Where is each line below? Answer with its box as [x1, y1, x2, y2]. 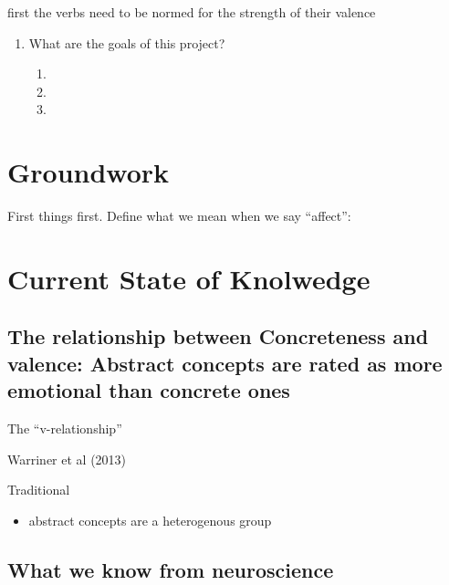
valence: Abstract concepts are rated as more [7, 349, 443, 377]
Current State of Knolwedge [7, 259, 371, 297]
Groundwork [7, 153, 170, 191]
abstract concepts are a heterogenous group [28, 510, 272, 529]
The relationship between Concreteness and [7, 322, 429, 350]
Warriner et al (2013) [7, 449, 127, 468]
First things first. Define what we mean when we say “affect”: [7, 206, 351, 225]
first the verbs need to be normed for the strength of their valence [7, 3, 376, 21]
